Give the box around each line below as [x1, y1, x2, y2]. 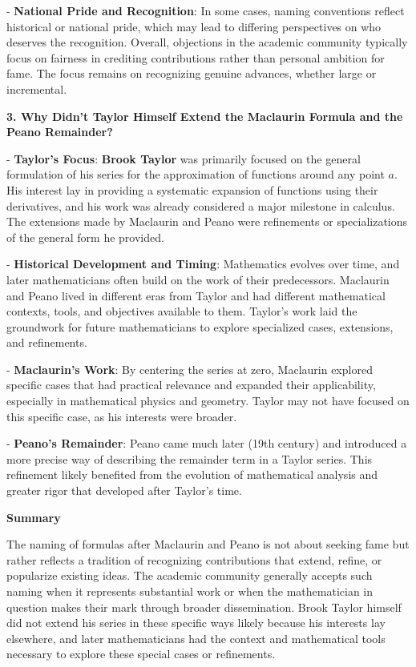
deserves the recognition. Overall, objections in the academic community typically [6, 34, 408, 50]
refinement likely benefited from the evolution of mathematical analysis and [6, 466, 378, 483]
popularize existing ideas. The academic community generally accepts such [6, 567, 373, 584]
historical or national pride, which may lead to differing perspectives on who [6, 18, 382, 34]
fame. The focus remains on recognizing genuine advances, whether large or [6, 65, 377, 82]
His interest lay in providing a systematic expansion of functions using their [6, 181, 378, 198]
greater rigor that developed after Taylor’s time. [6, 482, 242, 499]
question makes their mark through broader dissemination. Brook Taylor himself [6, 598, 402, 615]
